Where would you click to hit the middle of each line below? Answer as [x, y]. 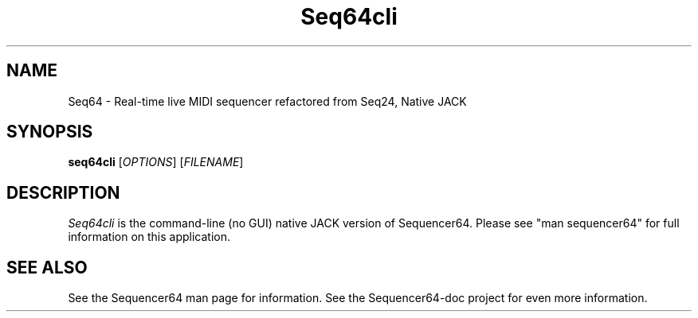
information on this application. [149, 237]
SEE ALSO [47, 267]
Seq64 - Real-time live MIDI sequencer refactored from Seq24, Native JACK [267, 101]
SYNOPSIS [50, 132]
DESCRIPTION [63, 192]
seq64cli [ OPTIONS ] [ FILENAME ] [156, 162]
